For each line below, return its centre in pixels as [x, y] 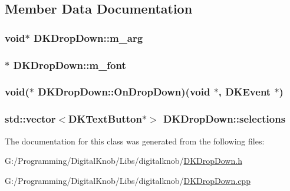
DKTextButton [105, 119]
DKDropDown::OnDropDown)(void [124, 92]
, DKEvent [245, 92]
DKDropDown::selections [225, 119]
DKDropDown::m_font [70, 65]
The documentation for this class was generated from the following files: [135, 141]
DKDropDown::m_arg [88, 37]
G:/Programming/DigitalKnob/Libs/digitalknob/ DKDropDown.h [123, 161]
